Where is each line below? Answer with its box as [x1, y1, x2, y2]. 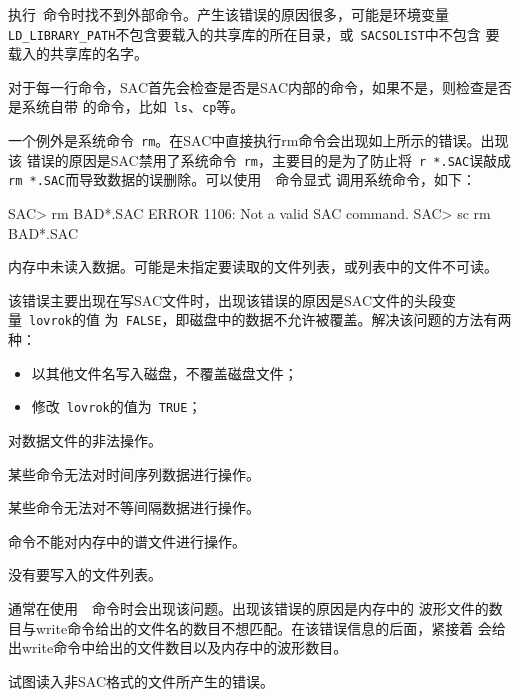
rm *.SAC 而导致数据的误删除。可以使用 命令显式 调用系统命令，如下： [8, 169, 476, 190]
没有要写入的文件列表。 [8, 564, 162, 585]
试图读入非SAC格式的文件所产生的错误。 [8, 670, 274, 691]
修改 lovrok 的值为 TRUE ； [31, 396, 202, 417]
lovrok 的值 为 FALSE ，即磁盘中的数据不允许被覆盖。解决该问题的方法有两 [29, 309, 512, 330]
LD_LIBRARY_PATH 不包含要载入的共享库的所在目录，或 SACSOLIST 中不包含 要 [8, 23, 500, 44]
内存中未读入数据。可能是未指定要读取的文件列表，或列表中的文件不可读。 [8, 256, 498, 277]
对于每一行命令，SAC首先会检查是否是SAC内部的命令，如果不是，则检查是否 [8, 76, 512, 97]
